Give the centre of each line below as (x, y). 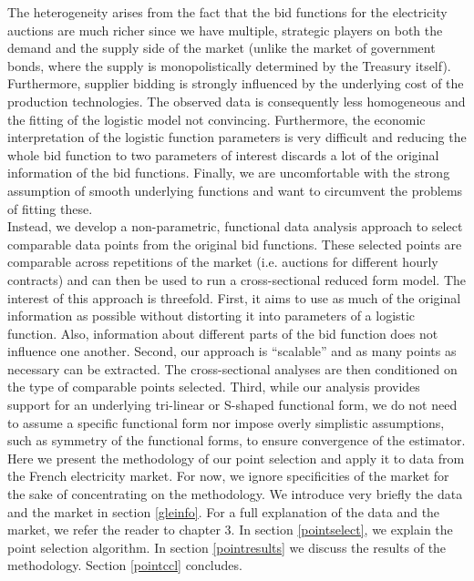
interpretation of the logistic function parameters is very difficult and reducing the (237, 137)
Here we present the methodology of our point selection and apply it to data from (236, 458)
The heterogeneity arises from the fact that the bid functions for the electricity (227, 12)
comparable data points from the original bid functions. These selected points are (235, 244)
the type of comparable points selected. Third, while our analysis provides (214, 387)
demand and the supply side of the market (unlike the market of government (222, 48)
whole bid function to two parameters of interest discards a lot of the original (223, 154)
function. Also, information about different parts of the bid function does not (223, 333)
